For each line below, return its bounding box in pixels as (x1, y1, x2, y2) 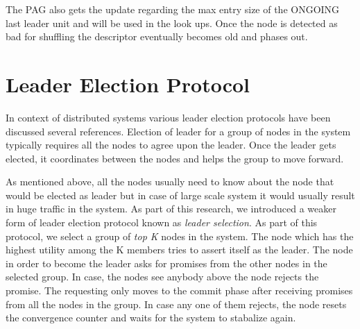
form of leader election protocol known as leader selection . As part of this (6, 215, 318, 230)
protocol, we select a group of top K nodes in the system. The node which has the (6, 228, 354, 243)
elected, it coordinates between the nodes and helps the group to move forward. (6, 151, 344, 165)
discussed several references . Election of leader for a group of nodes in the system (6, 124, 351, 138)
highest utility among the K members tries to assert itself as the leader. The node (6, 242, 353, 257)
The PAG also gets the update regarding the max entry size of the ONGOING (6, 2, 340, 16)
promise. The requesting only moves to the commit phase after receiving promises (6, 283, 353, 298)
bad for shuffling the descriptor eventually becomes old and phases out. (6, 29, 308, 44)
